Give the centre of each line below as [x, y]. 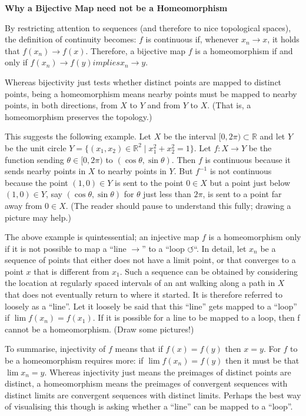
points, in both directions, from [61, 105]
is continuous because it [248, 159]
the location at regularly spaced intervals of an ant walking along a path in [140, 283]
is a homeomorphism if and [244, 50]
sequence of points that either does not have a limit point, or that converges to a [150, 260]
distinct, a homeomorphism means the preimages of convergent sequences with [146, 383]
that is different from [71, 271]
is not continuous [241, 171]
